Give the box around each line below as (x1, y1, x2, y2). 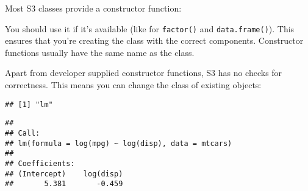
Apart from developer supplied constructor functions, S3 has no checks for (5, 66, 282, 79)
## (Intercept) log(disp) (5, 169, 123, 178)
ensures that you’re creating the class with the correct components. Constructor (5, 34, 304, 47)
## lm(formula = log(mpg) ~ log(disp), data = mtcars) (5, 139, 232, 148)
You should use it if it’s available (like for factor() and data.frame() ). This (5, 22, 295, 35)
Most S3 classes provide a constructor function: (5, 2, 182, 14)
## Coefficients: (5, 159, 75, 168)
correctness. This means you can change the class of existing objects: (5, 78, 262, 91)
